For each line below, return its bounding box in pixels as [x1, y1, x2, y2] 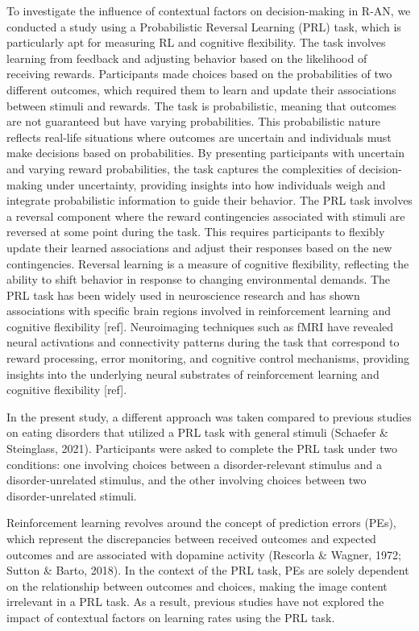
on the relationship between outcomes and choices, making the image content [6, 577, 388, 594]
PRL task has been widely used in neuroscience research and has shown [6, 286, 360, 303]
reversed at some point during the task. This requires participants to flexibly [6, 223, 385, 240]
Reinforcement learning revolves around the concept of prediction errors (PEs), [6, 514, 396, 531]
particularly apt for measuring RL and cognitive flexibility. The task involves [6, 34, 386, 51]
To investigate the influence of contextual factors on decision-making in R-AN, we [6, 2, 411, 19]
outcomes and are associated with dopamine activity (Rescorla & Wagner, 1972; [6, 546, 401, 563]
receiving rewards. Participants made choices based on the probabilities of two [6, 65, 392, 82]
